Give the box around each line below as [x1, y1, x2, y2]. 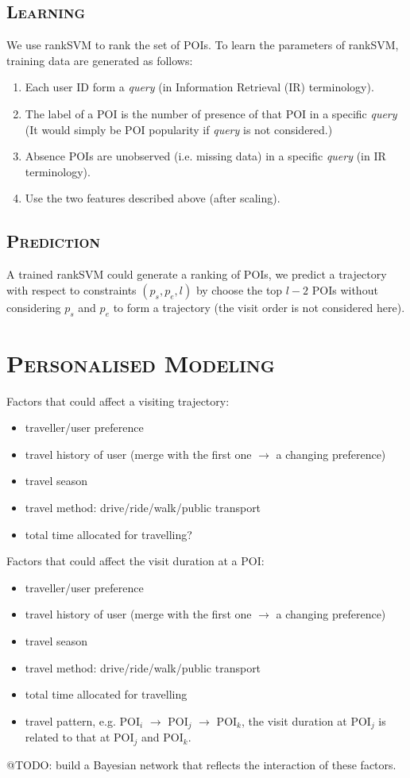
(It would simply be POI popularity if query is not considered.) [25, 121, 333, 137]
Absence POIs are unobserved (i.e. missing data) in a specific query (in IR [25, 148, 386, 164]
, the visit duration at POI [241, 712, 371, 729]
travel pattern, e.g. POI [25, 712, 140, 729]
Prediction [6, 229, 101, 253]
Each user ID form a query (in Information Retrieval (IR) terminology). [25, 79, 374, 95]
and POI [141, 729, 184, 745]
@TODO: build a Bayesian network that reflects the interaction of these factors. [6, 756, 396, 772]
